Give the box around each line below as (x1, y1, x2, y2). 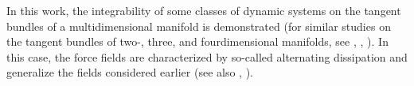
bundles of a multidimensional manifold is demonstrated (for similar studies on (6, 17, 391, 34)
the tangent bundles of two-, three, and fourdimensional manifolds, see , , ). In (6, 33, 389, 50)
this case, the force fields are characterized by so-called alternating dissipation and (6, 48, 408, 65)
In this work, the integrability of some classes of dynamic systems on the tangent (6, 2, 401, 18)
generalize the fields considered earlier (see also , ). (6, 64, 253, 80)
